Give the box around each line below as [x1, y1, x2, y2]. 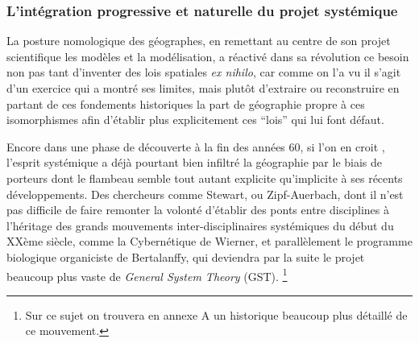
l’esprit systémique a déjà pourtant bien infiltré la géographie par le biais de [6, 154, 383, 171]
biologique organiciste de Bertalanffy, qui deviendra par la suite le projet [6, 248, 365, 265]
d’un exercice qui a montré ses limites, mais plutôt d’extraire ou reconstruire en [6, 80, 400, 96]
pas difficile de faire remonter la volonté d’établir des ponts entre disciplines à [6, 201, 390, 218]
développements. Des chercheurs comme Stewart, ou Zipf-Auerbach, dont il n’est [6, 185, 404, 202]
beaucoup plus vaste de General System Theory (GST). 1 [6, 265, 288, 284]
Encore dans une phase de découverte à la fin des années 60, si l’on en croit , [6, 138, 385, 155]
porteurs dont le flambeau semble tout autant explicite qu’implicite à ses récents [6, 169, 403, 186]
